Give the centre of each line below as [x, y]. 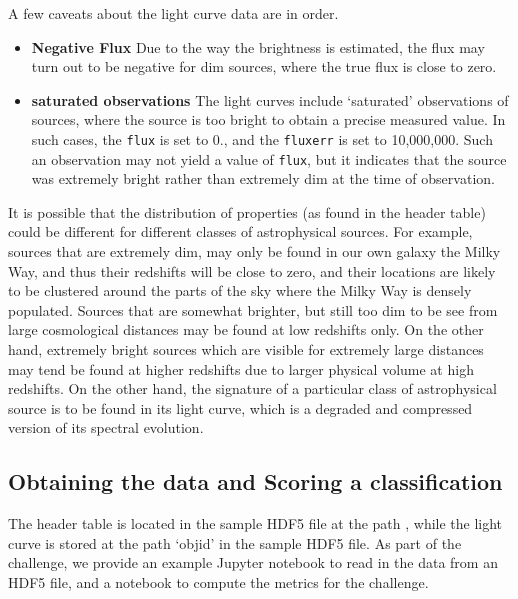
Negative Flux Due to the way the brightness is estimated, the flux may [258, 46]
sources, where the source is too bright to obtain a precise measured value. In [268, 119]
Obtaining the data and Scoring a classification [255, 481]
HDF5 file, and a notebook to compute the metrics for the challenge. [218, 581]
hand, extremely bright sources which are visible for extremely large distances [246, 349]
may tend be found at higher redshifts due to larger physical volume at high [241, 368]
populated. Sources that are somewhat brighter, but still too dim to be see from [253, 309]
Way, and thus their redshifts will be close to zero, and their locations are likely [252, 270]
